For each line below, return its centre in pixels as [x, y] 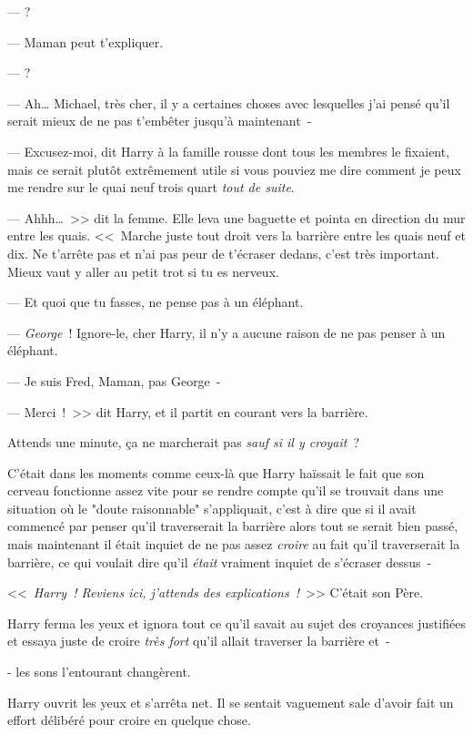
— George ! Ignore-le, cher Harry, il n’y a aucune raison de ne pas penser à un [226, 332]
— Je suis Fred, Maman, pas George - [114, 380]
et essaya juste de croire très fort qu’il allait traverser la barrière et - [199, 641]
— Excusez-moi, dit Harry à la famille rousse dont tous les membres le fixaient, [229, 151]
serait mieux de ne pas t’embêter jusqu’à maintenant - [160, 121]
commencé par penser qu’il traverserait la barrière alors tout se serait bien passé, [233, 526]
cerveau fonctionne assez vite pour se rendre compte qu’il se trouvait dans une [226, 490]
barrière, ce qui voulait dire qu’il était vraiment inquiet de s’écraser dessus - [220, 561]
